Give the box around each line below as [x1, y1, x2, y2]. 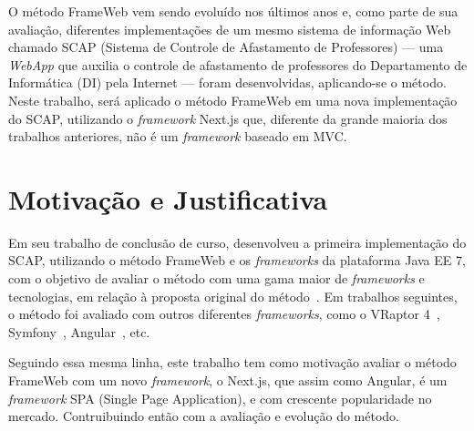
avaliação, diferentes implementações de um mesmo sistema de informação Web [8, 19, 451, 38]
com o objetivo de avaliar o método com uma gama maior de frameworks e [8, 269, 425, 288]
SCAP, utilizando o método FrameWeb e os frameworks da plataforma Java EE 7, [8, 251, 466, 270]
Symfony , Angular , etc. [8, 322, 150, 341]
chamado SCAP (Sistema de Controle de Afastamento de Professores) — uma [8, 37, 444, 56]
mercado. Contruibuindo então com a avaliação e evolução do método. [8, 406, 400, 426]
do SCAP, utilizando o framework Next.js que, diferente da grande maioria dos [8, 108, 448, 128]
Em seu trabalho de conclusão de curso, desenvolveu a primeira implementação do [8, 232, 467, 251]
